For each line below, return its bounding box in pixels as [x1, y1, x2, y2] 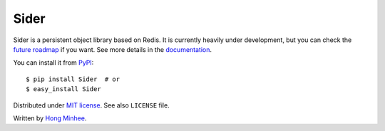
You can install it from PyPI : [13, 58, 94, 67]
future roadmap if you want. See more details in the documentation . [13, 45, 212, 53]
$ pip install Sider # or [26, 75, 120, 83]
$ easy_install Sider [26, 85, 101, 93]
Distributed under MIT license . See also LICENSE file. [13, 100, 170, 110]
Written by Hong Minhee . [13, 114, 87, 122]
